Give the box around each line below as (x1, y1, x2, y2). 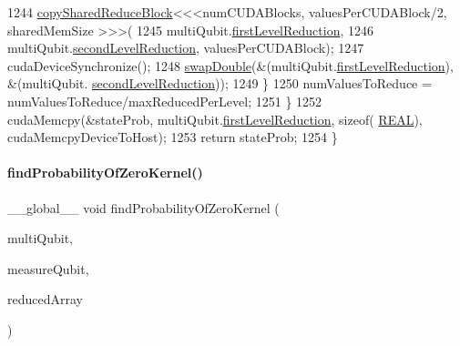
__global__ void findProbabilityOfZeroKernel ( (7, 198, 280, 217)
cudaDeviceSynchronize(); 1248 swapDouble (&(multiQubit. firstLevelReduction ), (7, 56, 454, 75)
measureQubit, (7, 259, 89, 278)
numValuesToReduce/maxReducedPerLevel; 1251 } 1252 (7, 91, 322, 110)
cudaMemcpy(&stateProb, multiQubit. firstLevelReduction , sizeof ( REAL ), (7, 109, 423, 128)
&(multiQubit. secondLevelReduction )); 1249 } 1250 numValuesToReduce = (7, 74, 432, 93)
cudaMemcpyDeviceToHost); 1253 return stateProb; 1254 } (7, 127, 338, 147)
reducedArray (7, 290, 83, 309)
